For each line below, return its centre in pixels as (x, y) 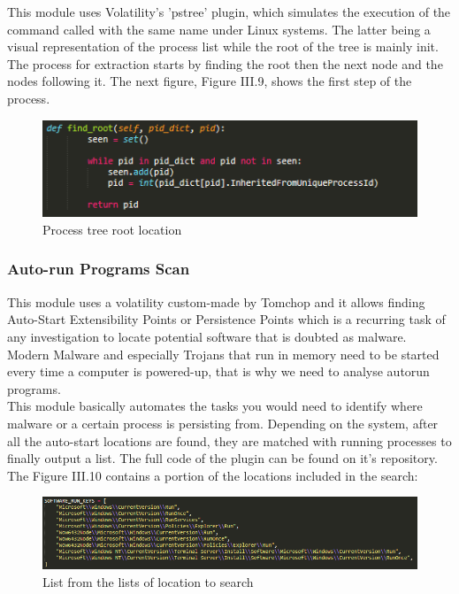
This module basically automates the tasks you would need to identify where (215, 406)
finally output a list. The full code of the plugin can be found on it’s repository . (222, 458)
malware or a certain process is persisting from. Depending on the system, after (223, 423)
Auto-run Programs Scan (99, 269)
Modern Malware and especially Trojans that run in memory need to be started (223, 354)
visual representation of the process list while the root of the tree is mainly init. (223, 46)
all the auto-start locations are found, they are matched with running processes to (229, 440)
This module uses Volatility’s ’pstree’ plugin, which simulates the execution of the (229, 12)
